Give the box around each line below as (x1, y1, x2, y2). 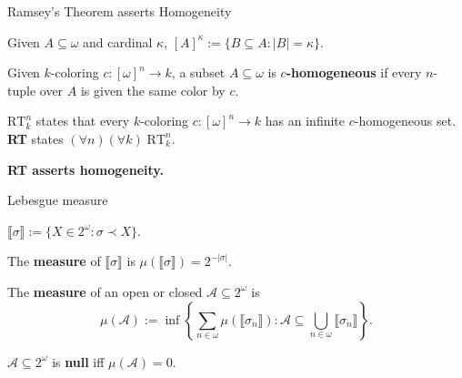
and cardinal (83, 32, 153, 51)
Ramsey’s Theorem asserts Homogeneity (7, 2, 232, 20)
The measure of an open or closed (7, 281, 203, 301)
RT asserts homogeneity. (7, 159, 164, 179)
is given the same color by (80, 80, 226, 99)
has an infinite (265, 111, 346, 130)
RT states (7, 128, 64, 148)
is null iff (52, 352, 105, 371)
